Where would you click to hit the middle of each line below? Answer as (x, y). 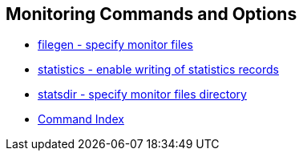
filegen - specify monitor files (115, 45)
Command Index (81, 119)
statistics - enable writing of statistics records (158, 70)
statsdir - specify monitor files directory (142, 95)
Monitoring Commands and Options (151, 14)
